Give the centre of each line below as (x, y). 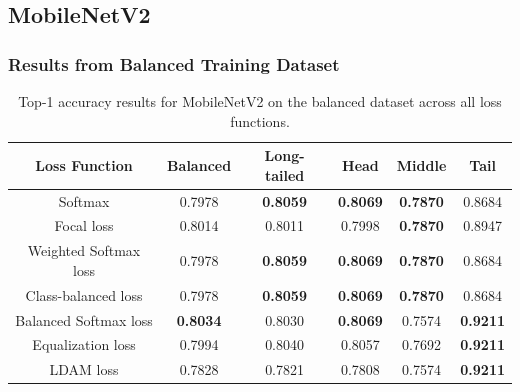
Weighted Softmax (84, 250)
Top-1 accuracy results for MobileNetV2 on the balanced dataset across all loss (260, 101)
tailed (284, 174)
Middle (421, 164)
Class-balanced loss (84, 294)
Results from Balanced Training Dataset (174, 63)
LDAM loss (84, 369)
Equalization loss (84, 344)
